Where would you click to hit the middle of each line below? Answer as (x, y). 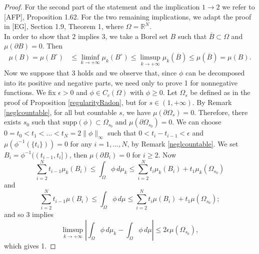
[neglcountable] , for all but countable (60, 112)
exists (12, 122)
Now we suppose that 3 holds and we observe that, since (90, 73)
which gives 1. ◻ (30, 246)
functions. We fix (30, 92)
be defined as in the (220, 92)
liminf (90, 57)
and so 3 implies (29, 214)
